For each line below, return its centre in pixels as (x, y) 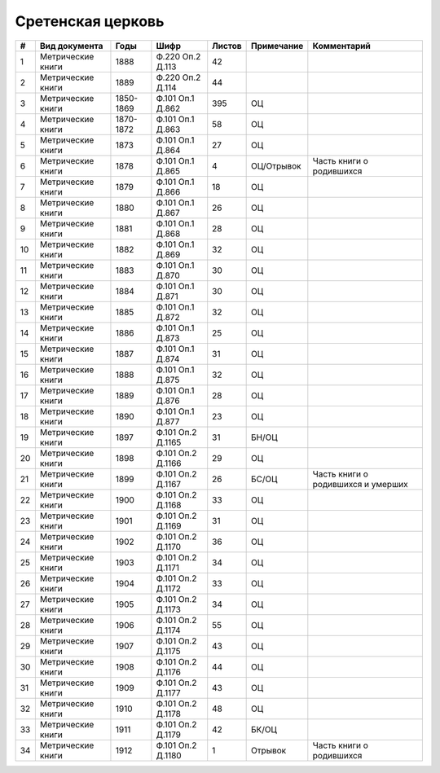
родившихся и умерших (361, 484)
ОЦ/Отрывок (276, 165)
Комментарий (341, 46)
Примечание (277, 46)
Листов (227, 46)
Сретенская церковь (90, 21)
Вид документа (71, 46)
